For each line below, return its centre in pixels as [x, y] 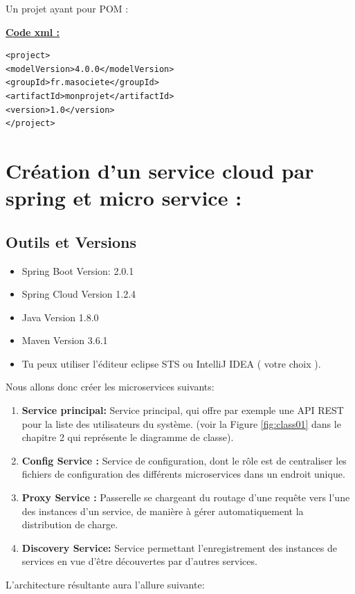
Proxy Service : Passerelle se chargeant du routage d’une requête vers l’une [186, 497]
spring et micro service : [124, 198]
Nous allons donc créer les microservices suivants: [110, 387]
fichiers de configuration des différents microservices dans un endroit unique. [183, 474]
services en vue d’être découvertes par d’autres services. [139, 561]
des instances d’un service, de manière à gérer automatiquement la [163, 511]
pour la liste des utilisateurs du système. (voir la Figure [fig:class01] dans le [181, 423]
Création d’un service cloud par [160, 170]
